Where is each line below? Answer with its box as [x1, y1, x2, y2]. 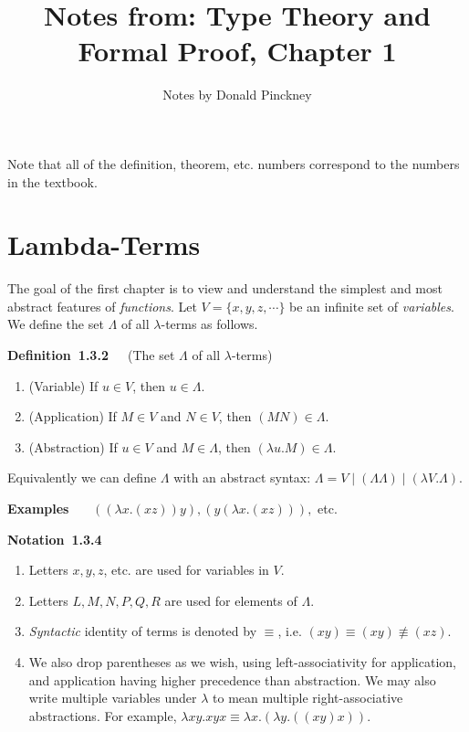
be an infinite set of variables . [289, 296, 454, 315]
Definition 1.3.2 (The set [7, 345, 175, 364]
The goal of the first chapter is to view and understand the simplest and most [7, 279, 443, 298]
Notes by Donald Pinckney [162, 85, 312, 104]
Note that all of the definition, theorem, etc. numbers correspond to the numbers [7, 154, 460, 173]
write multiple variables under [28, 688, 197, 707]
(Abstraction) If [28, 437, 118, 456]
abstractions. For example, [28, 705, 177, 725]
